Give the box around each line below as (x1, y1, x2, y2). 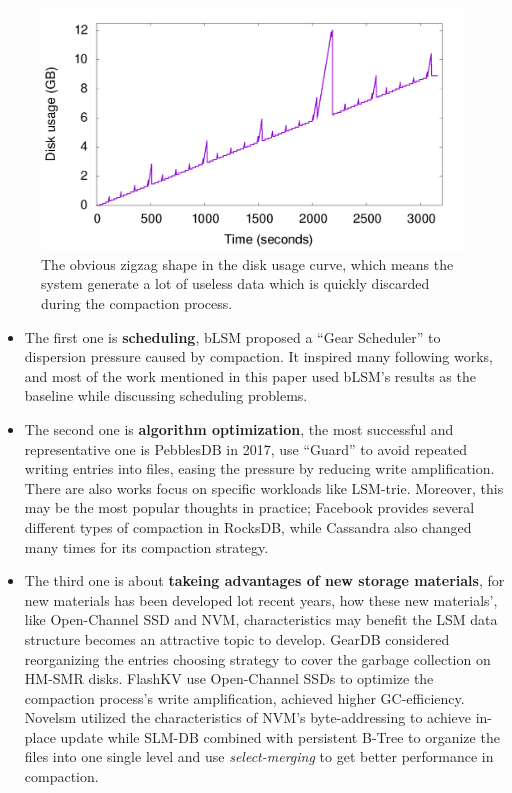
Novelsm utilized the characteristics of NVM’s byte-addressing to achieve (24, 707, 472, 728)
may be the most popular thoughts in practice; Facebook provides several (24, 497, 475, 518)
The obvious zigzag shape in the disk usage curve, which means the (41, 253, 454, 274)
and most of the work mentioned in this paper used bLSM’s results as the (24, 365, 476, 386)
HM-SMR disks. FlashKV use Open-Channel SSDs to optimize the (24, 668, 434, 689)
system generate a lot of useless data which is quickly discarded (41, 273, 430, 294)
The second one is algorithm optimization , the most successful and (24, 418, 454, 439)
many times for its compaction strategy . (24, 536, 269, 557)
